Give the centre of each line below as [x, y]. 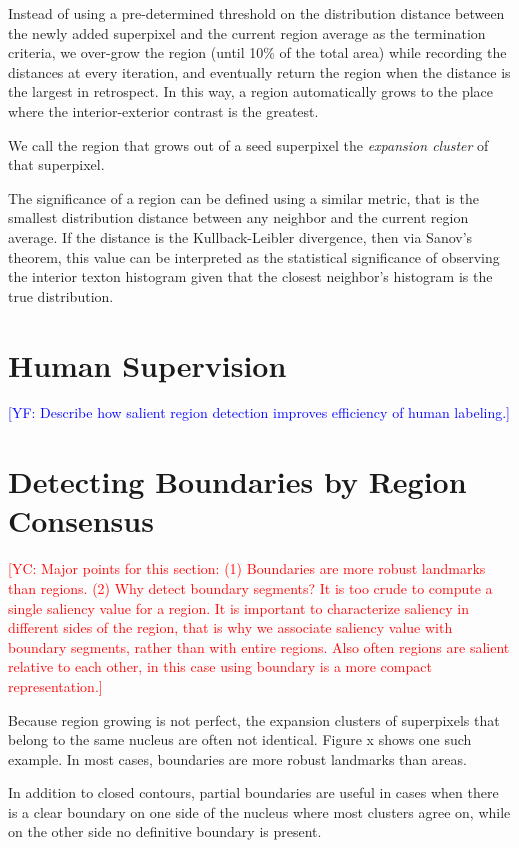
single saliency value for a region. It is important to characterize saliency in [238, 607]
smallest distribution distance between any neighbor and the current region [238, 217]
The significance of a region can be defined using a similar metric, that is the [243, 197]
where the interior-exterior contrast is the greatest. [163, 110]
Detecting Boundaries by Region [237, 481]
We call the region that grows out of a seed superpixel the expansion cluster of [248, 144]
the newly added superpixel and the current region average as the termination [247, 32]
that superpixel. [56, 164]
